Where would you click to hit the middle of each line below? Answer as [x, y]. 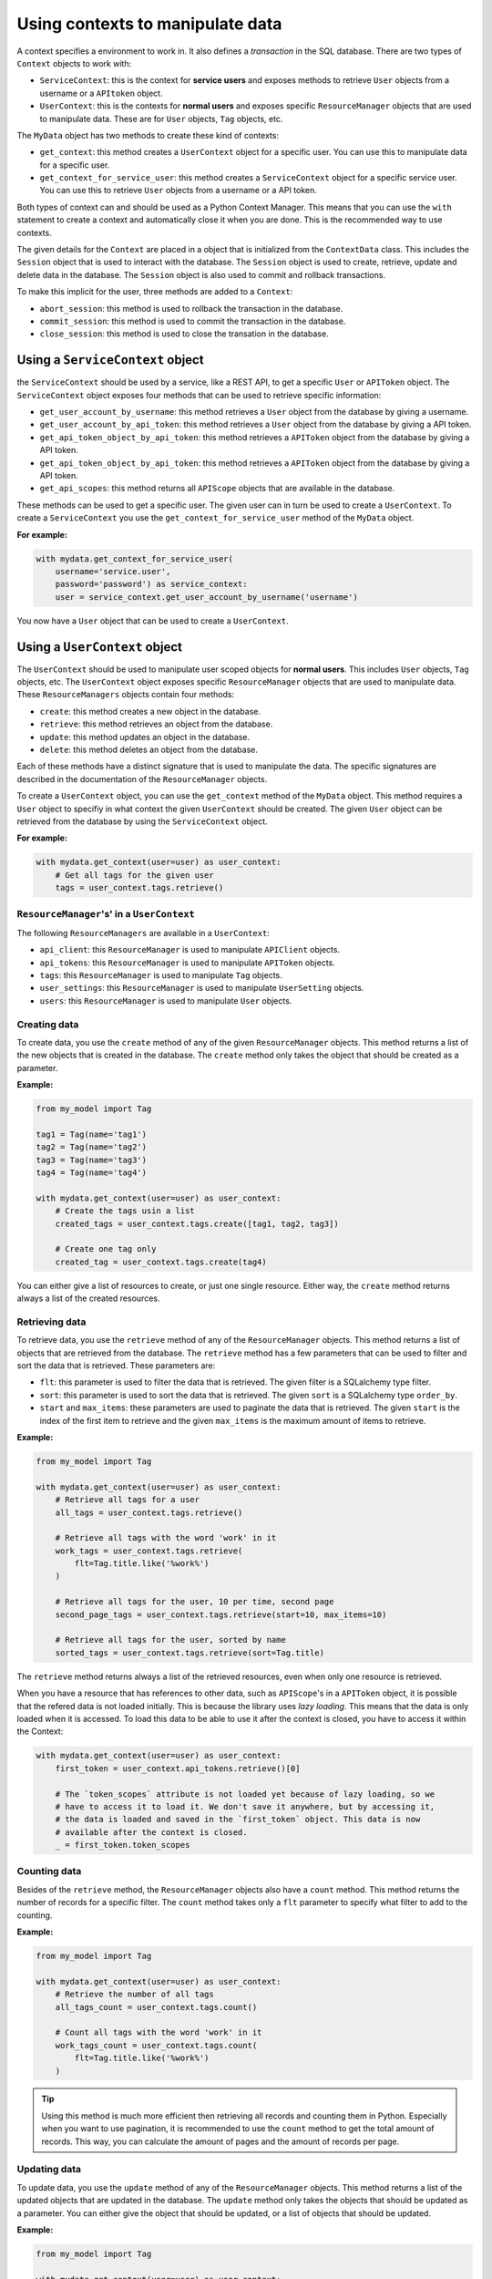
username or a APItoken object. [101, 93]
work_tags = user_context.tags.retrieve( [149, 1551]
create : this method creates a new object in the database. [150, 711]
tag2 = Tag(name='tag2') [92, 1147]
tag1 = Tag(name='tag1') [92, 1134]
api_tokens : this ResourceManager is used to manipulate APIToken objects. [188, 963]
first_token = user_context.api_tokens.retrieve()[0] [178, 1768]
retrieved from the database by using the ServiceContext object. [142, 821]
